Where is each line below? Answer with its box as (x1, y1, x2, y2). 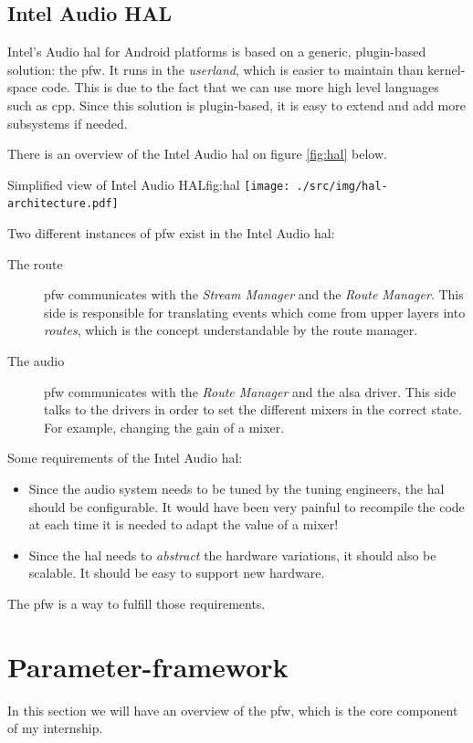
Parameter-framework (7, 647, 289, 685)
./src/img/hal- (296, 179, 388, 193)
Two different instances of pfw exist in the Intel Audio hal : (7, 224, 335, 243)
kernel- (427, 59, 466, 78)
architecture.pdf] (7, 197, 119, 211)
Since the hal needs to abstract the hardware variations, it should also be (28, 545, 436, 564)
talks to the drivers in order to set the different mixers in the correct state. (44, 400, 462, 419)
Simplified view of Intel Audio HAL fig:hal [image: (7, 174, 290, 194)
